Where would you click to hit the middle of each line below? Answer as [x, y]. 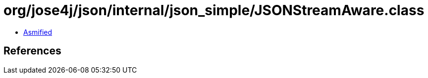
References [32, 51]
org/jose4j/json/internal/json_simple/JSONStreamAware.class [214, 10]
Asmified [38, 32]
